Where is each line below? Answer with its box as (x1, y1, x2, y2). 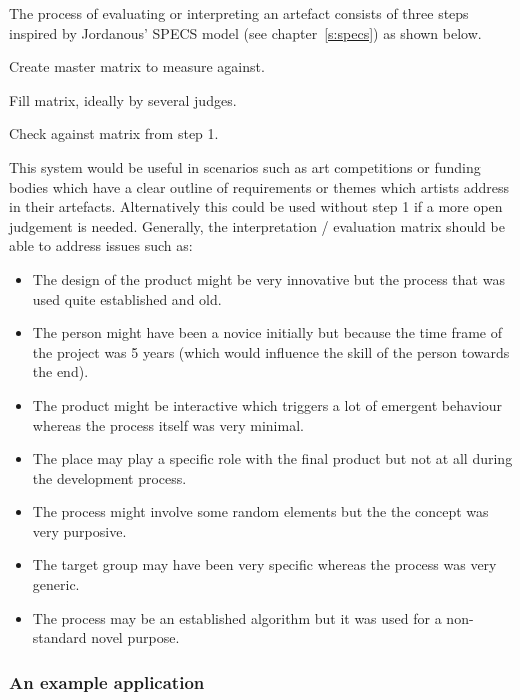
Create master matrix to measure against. (9, 56, 265, 77)
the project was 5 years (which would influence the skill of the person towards (32, 341, 510, 362)
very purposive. (32, 520, 127, 541)
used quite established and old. (32, 288, 222, 309)
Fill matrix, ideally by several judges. (9, 89, 237, 110)
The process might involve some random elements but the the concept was (32, 501, 489, 522)
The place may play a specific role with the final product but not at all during (32, 448, 513, 469)
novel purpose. (91, 627, 180, 648)
